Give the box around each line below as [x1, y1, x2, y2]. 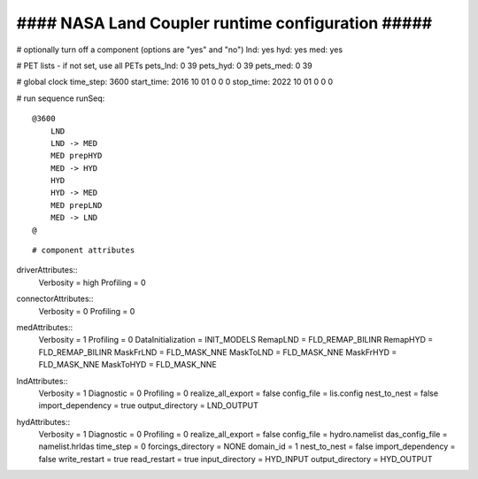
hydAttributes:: [16, 416, 71, 427]
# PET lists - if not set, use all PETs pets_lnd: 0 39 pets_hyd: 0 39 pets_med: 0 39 [16, 60, 313, 71]
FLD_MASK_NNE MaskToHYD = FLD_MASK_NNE [38, 359, 217, 370]
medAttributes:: [16, 321, 73, 332]
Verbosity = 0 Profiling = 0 [38, 305, 135, 316]
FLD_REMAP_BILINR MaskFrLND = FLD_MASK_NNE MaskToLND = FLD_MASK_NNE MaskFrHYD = [38, 346, 397, 358]
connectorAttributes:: [16, 293, 94, 305]
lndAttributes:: [16, 375, 68, 386]
